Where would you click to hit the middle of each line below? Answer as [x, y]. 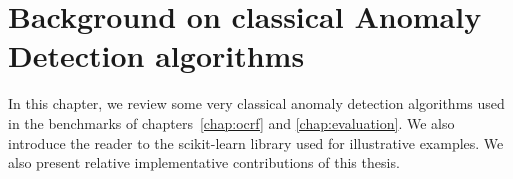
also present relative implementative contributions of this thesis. [204, 162]
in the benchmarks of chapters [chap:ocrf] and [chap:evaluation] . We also [231, 122]
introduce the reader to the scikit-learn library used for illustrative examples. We [256, 142]
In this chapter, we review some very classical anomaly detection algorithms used [256, 103]
